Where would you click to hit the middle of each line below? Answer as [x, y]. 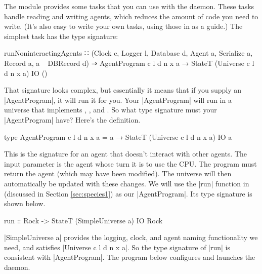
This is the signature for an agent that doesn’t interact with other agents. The [126, 154]
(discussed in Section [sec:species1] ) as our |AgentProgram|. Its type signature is [128, 193]
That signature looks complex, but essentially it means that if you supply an [123, 90]
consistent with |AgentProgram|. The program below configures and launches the [130, 257]
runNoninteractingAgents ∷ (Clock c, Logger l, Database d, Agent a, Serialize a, [128, 53]
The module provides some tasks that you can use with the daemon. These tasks [129, 6]
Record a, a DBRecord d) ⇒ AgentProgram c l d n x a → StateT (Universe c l [129, 63]
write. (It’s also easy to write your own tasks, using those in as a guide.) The [123, 26]
